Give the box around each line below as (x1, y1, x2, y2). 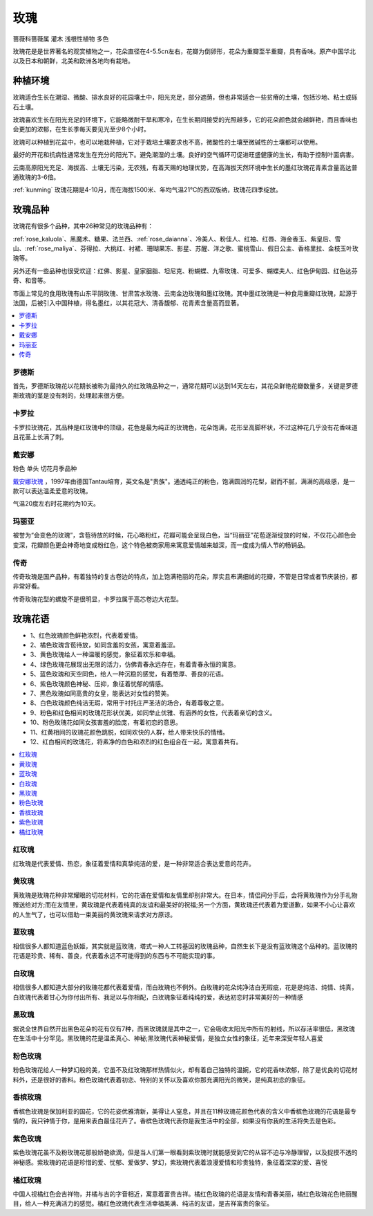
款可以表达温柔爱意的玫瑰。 (12, 486, 92, 495)
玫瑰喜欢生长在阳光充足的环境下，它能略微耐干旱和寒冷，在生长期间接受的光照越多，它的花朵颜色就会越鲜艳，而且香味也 (12, 116, 358, 124)
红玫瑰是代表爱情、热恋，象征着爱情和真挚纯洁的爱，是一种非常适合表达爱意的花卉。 (12, 859, 255, 867)
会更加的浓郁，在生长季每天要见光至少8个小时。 (12, 125, 150, 133)
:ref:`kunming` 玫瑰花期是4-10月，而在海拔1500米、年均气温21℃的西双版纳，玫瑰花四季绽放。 (12, 185, 283, 194)
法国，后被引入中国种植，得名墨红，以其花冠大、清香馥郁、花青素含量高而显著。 (12, 299, 243, 307)
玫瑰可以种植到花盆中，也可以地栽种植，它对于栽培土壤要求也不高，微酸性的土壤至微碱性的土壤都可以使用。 (12, 138, 321, 146)
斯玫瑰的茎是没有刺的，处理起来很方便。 (12, 391, 128, 400)
